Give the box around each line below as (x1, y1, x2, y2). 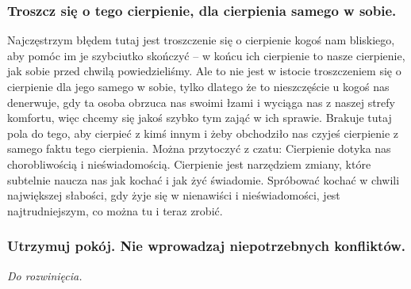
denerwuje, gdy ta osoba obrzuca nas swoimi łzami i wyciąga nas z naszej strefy (7, 93, 396, 110)
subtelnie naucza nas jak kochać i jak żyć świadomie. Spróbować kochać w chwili (7, 171, 400, 188)
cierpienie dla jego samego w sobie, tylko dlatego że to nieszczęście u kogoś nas (7, 78, 390, 94)
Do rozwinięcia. (7, 267, 83, 283)
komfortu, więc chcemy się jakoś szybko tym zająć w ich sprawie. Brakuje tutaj (7, 109, 392, 126)
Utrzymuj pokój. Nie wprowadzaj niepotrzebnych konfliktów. (7, 236, 406, 256)
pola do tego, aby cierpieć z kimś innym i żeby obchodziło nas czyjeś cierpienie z (7, 124, 399, 141)
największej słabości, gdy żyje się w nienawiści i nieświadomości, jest (7, 187, 340, 203)
